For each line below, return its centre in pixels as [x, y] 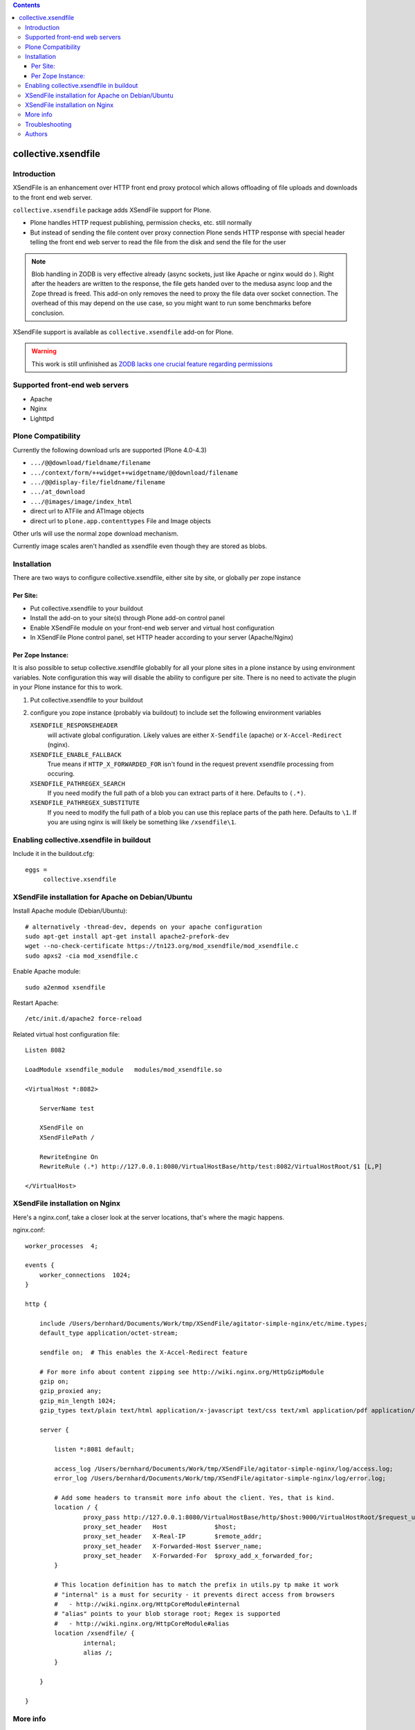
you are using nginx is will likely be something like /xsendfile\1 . [142, 822]
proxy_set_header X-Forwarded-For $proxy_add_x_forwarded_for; [198, 1556]
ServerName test [67, 1108]
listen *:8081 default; [94, 1449]
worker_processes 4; [62, 1246]
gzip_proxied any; [71, 1391]
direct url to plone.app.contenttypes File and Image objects [120, 521]
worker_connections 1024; [85, 1275]
